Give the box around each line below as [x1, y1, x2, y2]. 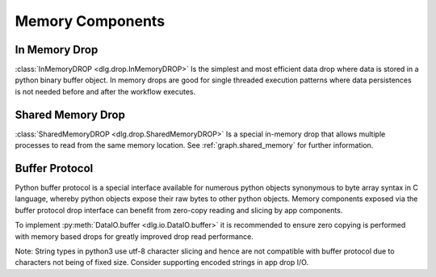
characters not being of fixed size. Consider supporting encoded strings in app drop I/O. [15, 258, 309, 267]
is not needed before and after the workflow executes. [15, 86, 196, 96]
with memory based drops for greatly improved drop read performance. [15, 231, 254, 241]
